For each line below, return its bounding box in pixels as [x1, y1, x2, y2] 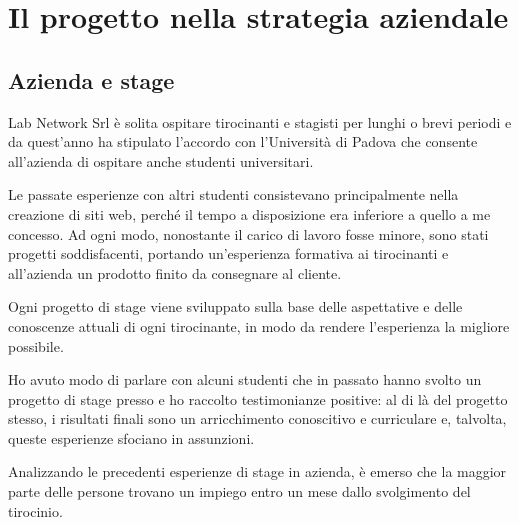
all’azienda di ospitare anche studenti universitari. [8, 150, 314, 171]
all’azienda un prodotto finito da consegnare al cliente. [8, 262, 342, 283]
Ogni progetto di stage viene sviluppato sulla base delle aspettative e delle [8, 296, 463, 317]
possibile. [8, 335, 64, 356]
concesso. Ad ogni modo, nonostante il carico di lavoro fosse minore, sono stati [8, 223, 489, 244]
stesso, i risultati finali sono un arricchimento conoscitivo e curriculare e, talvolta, [8, 408, 507, 429]
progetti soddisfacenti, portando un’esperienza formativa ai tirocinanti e [8, 243, 449, 264]
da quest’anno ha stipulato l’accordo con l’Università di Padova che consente [8, 131, 478, 152]
